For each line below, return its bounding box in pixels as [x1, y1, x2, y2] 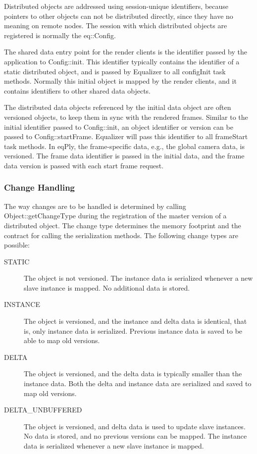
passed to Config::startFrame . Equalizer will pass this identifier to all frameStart [4, 131, 248, 142]
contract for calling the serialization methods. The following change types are [4, 230, 238, 240]
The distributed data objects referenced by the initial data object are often [4, 102, 231, 112]
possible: [4, 240, 30, 250]
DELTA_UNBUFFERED [4, 404, 82, 415]
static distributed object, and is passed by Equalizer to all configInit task [4, 66, 226, 76]
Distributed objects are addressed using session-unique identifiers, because [4, 1, 229, 11]
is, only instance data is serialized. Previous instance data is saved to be [24, 325, 243, 336]
